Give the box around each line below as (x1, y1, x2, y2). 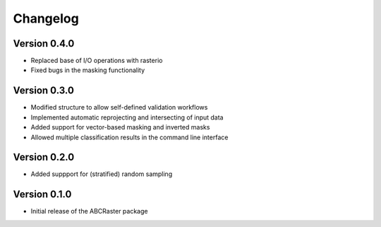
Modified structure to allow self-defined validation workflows (30, 103, 208, 112)
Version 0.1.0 (13, 188, 72, 201)
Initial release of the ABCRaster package (30, 207, 148, 216)
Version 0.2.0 (13, 151, 75, 163)
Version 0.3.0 (13, 85, 74, 97)
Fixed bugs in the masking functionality (30, 66, 145, 74)
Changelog (13, 11, 79, 26)
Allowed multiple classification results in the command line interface (30, 133, 229, 141)
